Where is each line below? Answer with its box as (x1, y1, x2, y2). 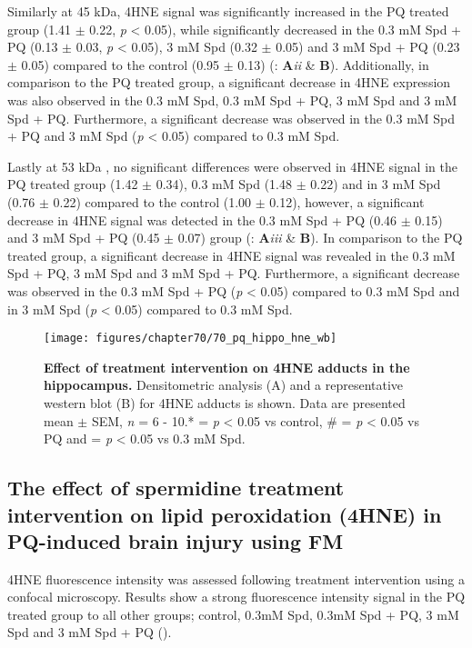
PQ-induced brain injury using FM (7, 526, 344, 554)
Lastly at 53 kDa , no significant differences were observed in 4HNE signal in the (7, 156, 457, 175)
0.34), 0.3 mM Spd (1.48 (156, 174, 292, 194)
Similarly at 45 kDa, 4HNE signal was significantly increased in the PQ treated (7, 2, 449, 20)
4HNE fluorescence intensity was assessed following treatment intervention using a (7, 569, 465, 588)
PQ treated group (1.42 (7, 174, 138, 194)
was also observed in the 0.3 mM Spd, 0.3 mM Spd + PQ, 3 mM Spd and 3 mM (7, 90, 457, 109)
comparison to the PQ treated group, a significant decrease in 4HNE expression (7, 73, 451, 92)
